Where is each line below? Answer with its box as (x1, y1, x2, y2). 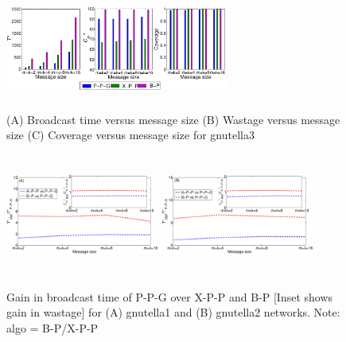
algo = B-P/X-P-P (6, 319, 99, 336)
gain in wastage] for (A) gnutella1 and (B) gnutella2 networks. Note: (6, 304, 340, 321)
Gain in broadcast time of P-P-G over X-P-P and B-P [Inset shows (6, 288, 333, 305)
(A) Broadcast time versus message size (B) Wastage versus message (6, 111, 340, 127)
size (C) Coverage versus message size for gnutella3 (6, 126, 255, 143)
